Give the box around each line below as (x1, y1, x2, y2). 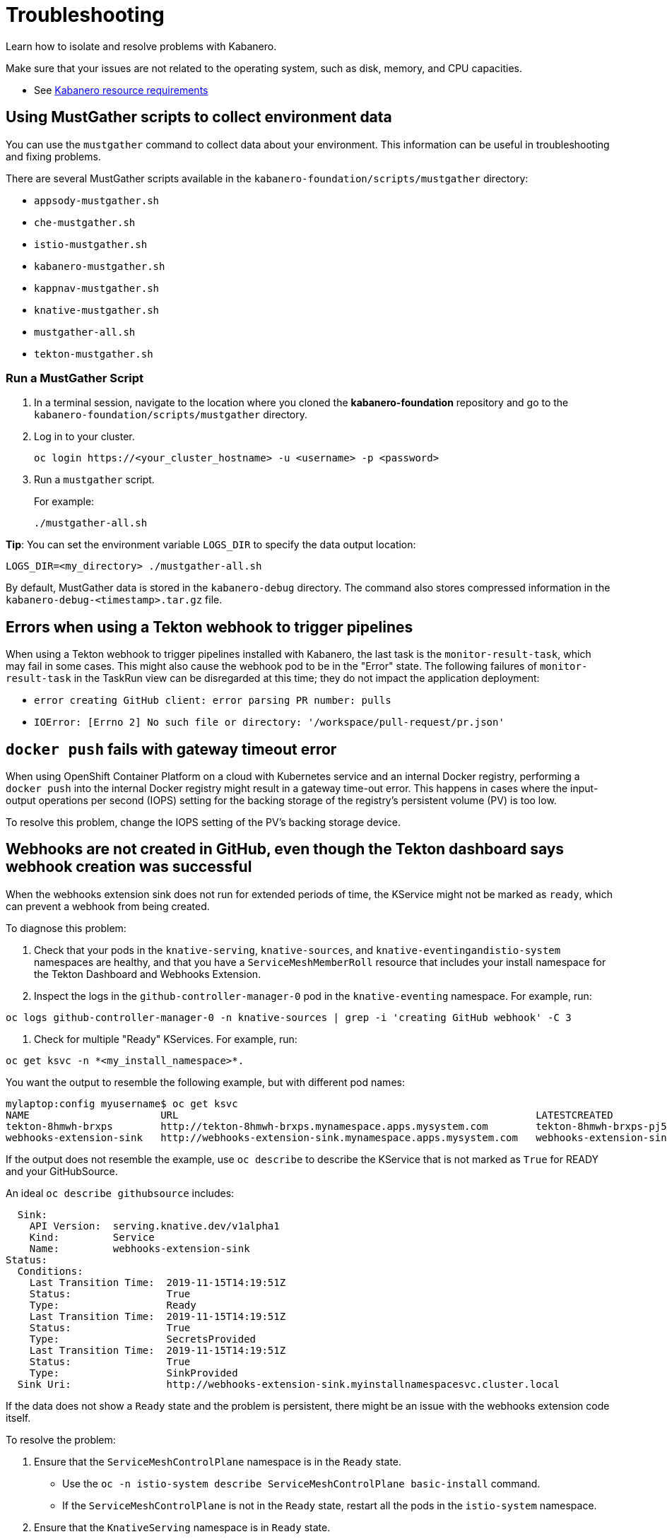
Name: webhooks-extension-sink (29, 1242, 250, 1254)
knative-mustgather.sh (34, 304, 160, 316)
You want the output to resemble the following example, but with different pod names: (6, 1075, 405, 1088)
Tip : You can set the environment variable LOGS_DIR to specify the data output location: (6, 538, 416, 551)
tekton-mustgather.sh (34, 348, 153, 360)
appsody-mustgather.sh (34, 194, 160, 206)
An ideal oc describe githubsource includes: (6, 1186, 235, 1199)
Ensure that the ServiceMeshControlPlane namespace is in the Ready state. (34, 1455, 402, 1468)
